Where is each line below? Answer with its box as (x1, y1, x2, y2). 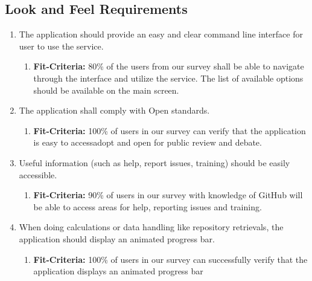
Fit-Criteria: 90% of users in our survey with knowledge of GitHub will (33, 189, 303, 201)
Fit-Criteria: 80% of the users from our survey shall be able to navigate (33, 60, 304, 73)
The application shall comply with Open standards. (19, 104, 210, 117)
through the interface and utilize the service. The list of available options (33, 71, 304, 84)
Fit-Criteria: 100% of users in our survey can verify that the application (33, 124, 306, 137)
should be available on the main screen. (33, 83, 179, 96)
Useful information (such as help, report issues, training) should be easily (19, 156, 290, 169)
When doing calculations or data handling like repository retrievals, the (19, 221, 284, 233)
